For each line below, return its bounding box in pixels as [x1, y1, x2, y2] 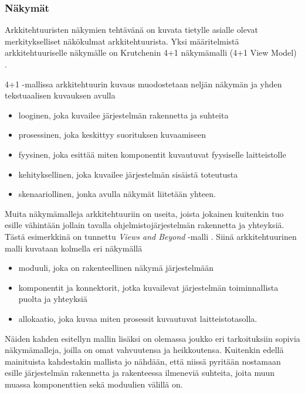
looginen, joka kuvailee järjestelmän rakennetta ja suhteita [18, 108, 229, 121]
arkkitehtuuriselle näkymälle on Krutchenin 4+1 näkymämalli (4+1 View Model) [5, 46, 297, 59]
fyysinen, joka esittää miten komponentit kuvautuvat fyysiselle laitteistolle [18, 148, 286, 160]
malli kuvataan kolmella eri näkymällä [5, 242, 143, 254]
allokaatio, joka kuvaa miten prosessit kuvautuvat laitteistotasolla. [18, 312, 257, 324]
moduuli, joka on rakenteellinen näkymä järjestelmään [18, 261, 214, 274]
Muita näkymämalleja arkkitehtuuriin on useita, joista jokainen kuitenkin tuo [5, 207, 284, 219]
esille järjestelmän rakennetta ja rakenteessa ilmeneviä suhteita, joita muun [5, 366, 275, 379]
